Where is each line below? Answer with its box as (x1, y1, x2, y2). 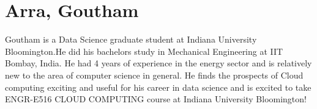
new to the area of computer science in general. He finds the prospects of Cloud (5, 68, 304, 81)
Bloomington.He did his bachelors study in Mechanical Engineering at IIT (5, 44, 283, 57)
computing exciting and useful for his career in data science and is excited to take (5, 80, 311, 93)
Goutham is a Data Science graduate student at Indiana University (5, 33, 257, 46)
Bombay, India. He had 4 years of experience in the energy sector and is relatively (5, 57, 312, 69)
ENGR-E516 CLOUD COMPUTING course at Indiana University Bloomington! (5, 93, 307, 105)
